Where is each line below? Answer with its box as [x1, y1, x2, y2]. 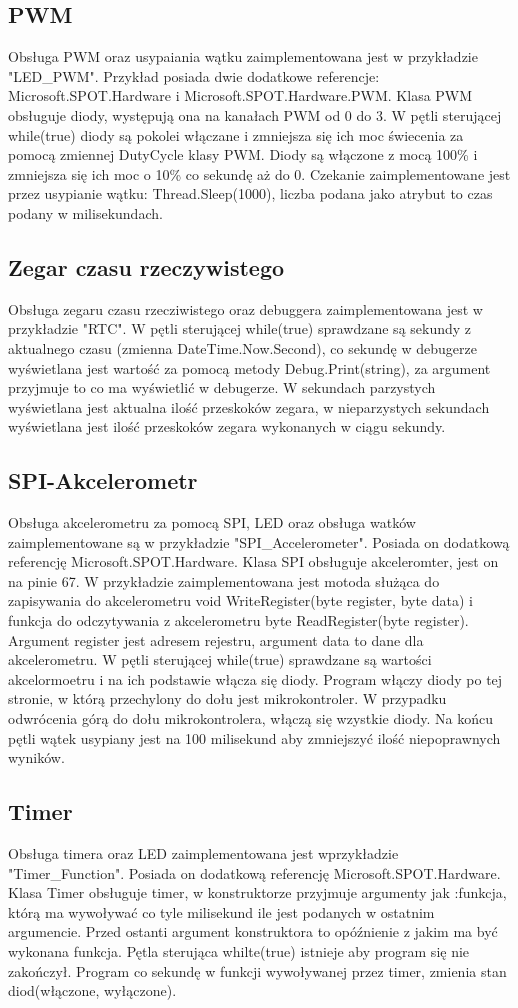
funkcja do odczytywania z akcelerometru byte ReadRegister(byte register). [8, 610, 469, 631]
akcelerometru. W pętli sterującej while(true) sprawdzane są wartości [8, 649, 432, 670]
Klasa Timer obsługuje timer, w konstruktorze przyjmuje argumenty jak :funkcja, [8, 882, 507, 903]
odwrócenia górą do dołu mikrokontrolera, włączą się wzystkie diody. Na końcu [8, 708, 493, 729]
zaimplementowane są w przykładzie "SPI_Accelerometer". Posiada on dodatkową [8, 531, 510, 552]
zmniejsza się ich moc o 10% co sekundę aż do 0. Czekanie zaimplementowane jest [8, 163, 511, 184]
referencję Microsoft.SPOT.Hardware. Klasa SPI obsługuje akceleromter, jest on [8, 551, 499, 572]
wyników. [8, 747, 65, 768]
